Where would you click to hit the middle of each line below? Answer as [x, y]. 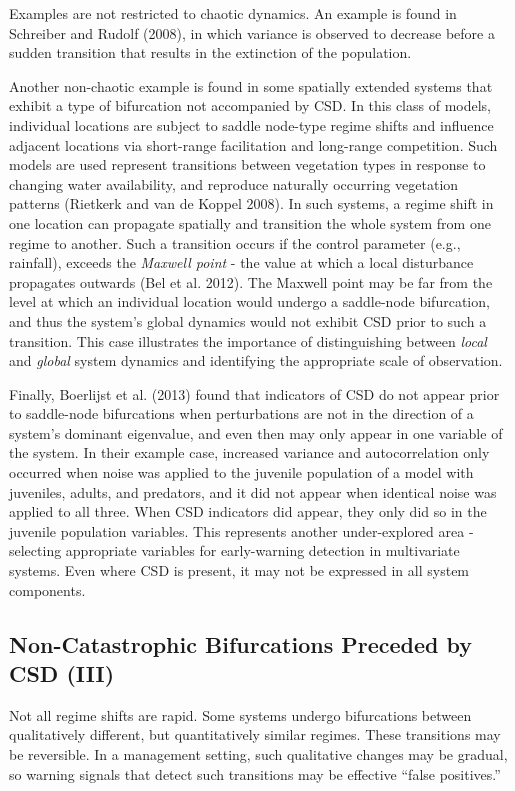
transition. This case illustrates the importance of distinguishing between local [248, 340]
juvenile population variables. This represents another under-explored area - [241, 530]
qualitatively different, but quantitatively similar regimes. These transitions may [255, 734]
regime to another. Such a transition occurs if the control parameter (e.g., [235, 242]
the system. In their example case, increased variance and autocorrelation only [249, 452]
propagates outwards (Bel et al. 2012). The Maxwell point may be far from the [251, 281]
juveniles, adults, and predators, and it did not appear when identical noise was [253, 491]
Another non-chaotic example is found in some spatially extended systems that [251, 85]
